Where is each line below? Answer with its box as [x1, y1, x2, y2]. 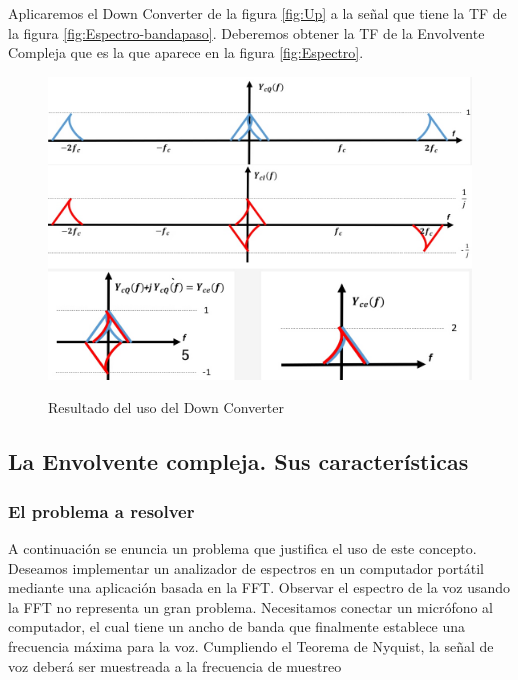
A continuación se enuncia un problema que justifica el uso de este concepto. [8, 537, 477, 558]
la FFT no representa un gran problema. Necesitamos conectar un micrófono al [8, 596, 494, 617]
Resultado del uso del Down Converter [48, 397, 284, 418]
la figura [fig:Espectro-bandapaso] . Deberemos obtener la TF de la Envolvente [8, 22, 485, 43]
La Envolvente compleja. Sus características [8, 446, 469, 477]
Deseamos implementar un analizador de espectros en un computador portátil [8, 557, 484, 578]
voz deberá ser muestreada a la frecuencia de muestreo [8, 655, 342, 676]
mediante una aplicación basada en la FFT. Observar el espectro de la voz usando [8, 577, 511, 598]
